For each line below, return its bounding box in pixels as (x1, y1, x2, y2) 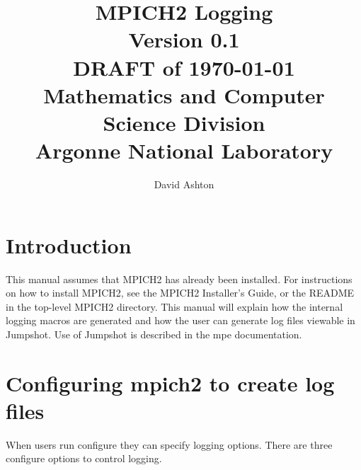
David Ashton (154, 177, 214, 192)
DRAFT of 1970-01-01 (73, 52, 295, 81)
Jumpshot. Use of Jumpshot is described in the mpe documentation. (6, 326, 302, 341)
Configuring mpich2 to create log (6, 368, 335, 397)
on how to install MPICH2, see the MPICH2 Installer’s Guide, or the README (6, 285, 355, 300)
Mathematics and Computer (43, 80, 325, 109)
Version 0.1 (128, 25, 240, 54)
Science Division (103, 108, 265, 137)
